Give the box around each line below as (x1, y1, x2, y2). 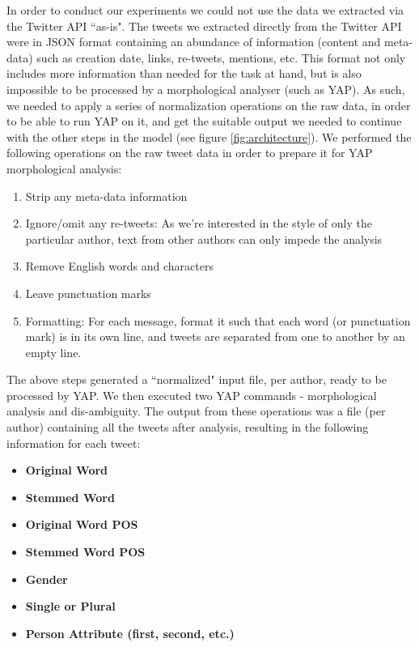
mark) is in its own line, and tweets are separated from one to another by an (25, 328, 405, 345)
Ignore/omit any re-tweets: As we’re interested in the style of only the (25, 215, 372, 232)
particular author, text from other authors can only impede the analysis (25, 230, 383, 247)
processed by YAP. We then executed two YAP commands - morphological (6, 386, 377, 403)
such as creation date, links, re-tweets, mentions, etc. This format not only (36, 49, 406, 66)
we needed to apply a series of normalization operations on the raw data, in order (6, 96, 411, 113)
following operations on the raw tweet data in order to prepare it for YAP (6, 144, 373, 161)
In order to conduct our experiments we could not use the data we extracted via (6, 2, 404, 18)
